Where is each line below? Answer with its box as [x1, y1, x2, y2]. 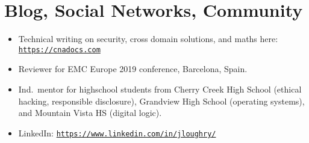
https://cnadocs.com [18, 45, 101, 54]
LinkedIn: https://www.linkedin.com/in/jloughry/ [18, 126, 216, 139]
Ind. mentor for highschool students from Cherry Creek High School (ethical [18, 82, 302, 95]
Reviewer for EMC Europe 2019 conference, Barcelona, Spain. [18, 62, 248, 75]
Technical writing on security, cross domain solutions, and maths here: [18, 32, 278, 45]
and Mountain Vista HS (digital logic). [18, 106, 162, 119]
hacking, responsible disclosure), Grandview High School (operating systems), [18, 94, 305, 107]
